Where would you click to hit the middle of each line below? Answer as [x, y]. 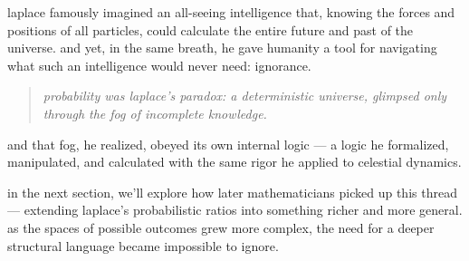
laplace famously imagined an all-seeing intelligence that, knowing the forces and [231, 12]
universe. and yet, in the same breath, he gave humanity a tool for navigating [222, 48]
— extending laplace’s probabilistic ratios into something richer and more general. [235, 210]
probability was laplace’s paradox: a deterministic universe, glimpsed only [245, 96]
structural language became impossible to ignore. [143, 245]
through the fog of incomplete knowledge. [155, 113]
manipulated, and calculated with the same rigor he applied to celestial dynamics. [234, 162]
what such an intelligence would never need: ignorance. [159, 65]
